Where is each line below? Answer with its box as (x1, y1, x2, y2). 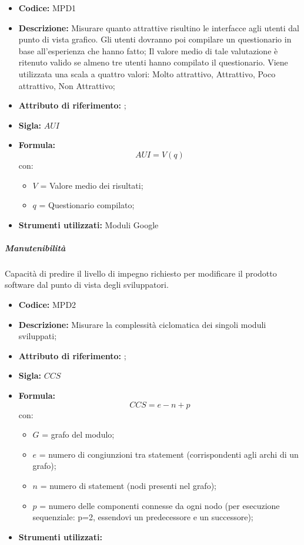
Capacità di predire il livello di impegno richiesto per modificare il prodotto (5, 267, 277, 279)
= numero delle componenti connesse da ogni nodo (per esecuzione (39, 499, 280, 511)
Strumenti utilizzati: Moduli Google (18, 218, 159, 231)
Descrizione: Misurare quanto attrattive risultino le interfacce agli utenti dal (18, 21, 299, 34)
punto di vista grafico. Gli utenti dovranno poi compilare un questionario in (18, 33, 292, 45)
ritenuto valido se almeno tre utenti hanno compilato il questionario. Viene (18, 56, 288, 68)
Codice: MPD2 (18, 298, 76, 311)
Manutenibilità (5, 241, 66, 254)
